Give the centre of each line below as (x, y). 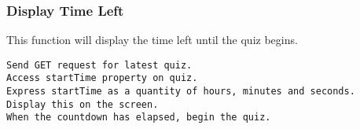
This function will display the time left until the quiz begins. (152, 40)
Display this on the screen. (83, 104)
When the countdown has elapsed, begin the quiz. (139, 118)
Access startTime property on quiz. (102, 78)
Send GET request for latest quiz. (99, 65)
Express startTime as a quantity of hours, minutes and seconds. (181, 92)
